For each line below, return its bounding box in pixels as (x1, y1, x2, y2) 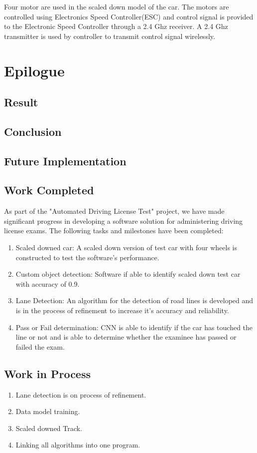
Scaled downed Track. (15, 423, 82, 433)
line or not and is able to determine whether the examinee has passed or (15, 332, 237, 342)
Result (4, 94, 38, 110)
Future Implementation (4, 153, 127, 168)
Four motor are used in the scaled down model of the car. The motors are (4, 1, 229, 11)
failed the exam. (15, 341, 65, 352)
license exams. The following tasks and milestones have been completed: (4, 225, 224, 236)
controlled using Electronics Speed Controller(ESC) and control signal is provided (4, 11, 254, 21)
